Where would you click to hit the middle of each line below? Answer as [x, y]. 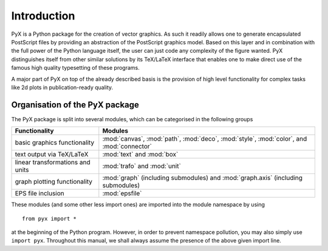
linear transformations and [53, 162]
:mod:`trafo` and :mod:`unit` [142, 166]
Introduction [43, 16]
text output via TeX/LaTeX [52, 155]
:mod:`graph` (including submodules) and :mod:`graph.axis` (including [203, 178]
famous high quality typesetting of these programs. [75, 68]
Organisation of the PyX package [75, 105]
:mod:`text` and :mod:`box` [140, 155]
